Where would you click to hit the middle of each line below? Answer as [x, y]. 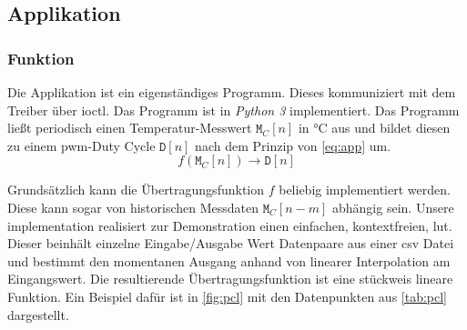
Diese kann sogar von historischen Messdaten [133, 207]
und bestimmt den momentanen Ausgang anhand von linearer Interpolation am [229, 260]
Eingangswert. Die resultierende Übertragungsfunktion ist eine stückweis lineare [230, 279]
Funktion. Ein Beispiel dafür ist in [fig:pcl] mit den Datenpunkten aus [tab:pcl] [228, 296]
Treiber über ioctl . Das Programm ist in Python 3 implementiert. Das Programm [233, 110]
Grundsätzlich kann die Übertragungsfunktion [136, 190]
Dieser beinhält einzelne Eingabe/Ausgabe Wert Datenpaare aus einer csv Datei [231, 243]
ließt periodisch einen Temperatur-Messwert [130, 128]
